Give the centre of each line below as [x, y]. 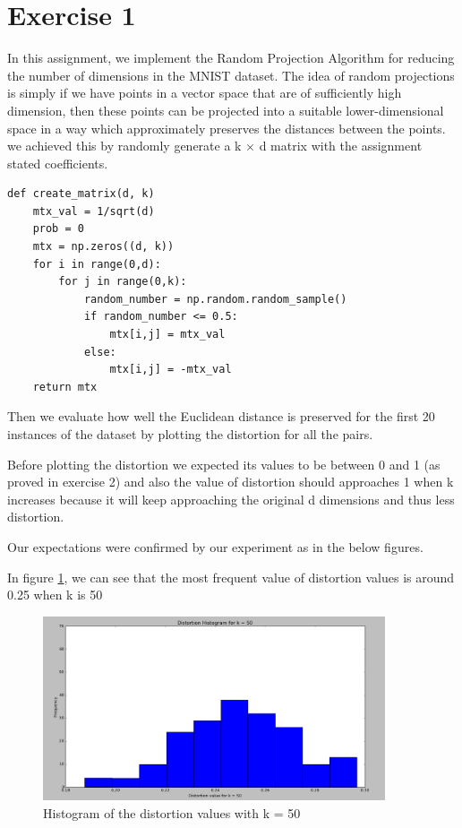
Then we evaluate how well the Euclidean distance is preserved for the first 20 [221, 416]
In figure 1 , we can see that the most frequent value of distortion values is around [231, 577]
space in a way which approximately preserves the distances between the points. [227, 128]
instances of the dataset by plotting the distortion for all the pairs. [190, 434]
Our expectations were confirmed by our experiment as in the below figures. [215, 546]
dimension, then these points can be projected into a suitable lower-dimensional [226, 110]
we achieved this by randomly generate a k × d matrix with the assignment [215, 146]
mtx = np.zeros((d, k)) [103, 247]
